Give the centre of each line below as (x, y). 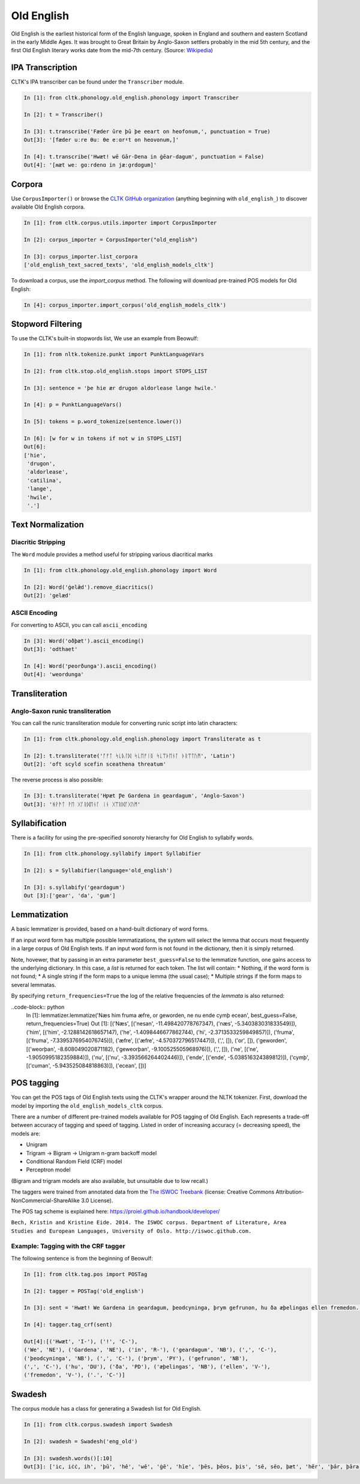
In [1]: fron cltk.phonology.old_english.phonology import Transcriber (131, 98)
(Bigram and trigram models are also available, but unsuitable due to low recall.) (109, 1180)
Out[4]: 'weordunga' (54, 674)
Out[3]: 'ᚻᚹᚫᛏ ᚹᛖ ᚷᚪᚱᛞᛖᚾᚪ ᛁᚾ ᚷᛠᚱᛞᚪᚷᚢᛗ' (82, 804)
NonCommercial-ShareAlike (46, 1200)
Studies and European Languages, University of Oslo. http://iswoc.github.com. (131, 1231)
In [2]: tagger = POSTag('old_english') (84, 1291)
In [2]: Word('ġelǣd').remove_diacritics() (89, 587)
